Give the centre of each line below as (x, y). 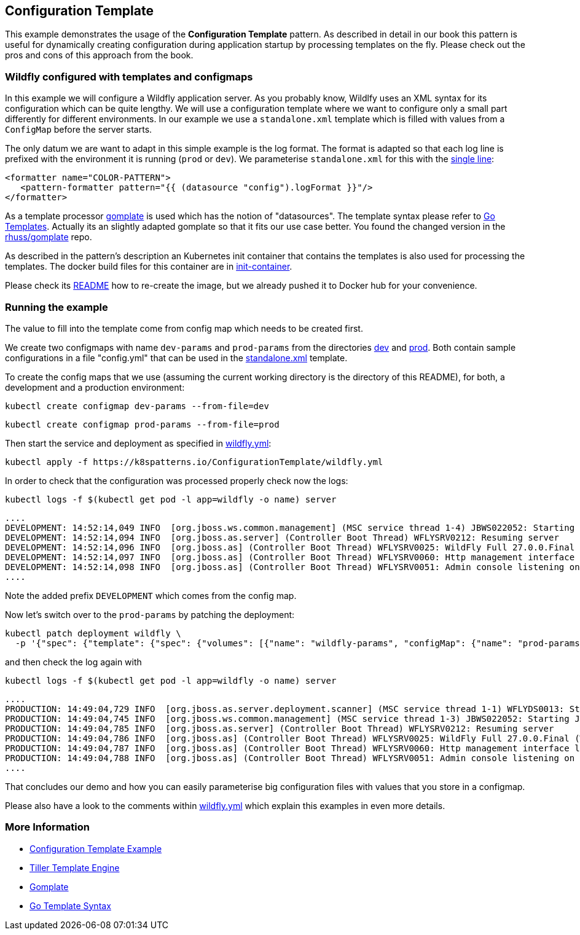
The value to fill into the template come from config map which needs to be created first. (184, 328)
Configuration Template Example (96, 848)
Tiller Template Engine (75, 867)
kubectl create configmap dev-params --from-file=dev (137, 406)
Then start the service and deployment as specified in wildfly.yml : (138, 443)
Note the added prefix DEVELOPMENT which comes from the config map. (151, 595)
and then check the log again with (73, 662)
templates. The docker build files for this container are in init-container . (149, 267)
